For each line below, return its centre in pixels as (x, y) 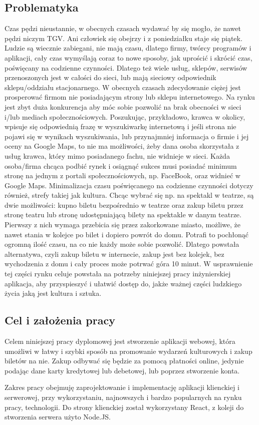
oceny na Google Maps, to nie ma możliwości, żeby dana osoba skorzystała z (122, 146)
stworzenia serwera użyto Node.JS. (58, 417)
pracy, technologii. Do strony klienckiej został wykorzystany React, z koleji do (124, 407)
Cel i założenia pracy (60, 320)
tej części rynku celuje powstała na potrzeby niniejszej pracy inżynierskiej (118, 274)
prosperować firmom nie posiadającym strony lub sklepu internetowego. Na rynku (130, 97)
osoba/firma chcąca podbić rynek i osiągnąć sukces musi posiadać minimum (121, 165)
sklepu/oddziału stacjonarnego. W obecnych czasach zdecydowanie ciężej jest (123, 87)
